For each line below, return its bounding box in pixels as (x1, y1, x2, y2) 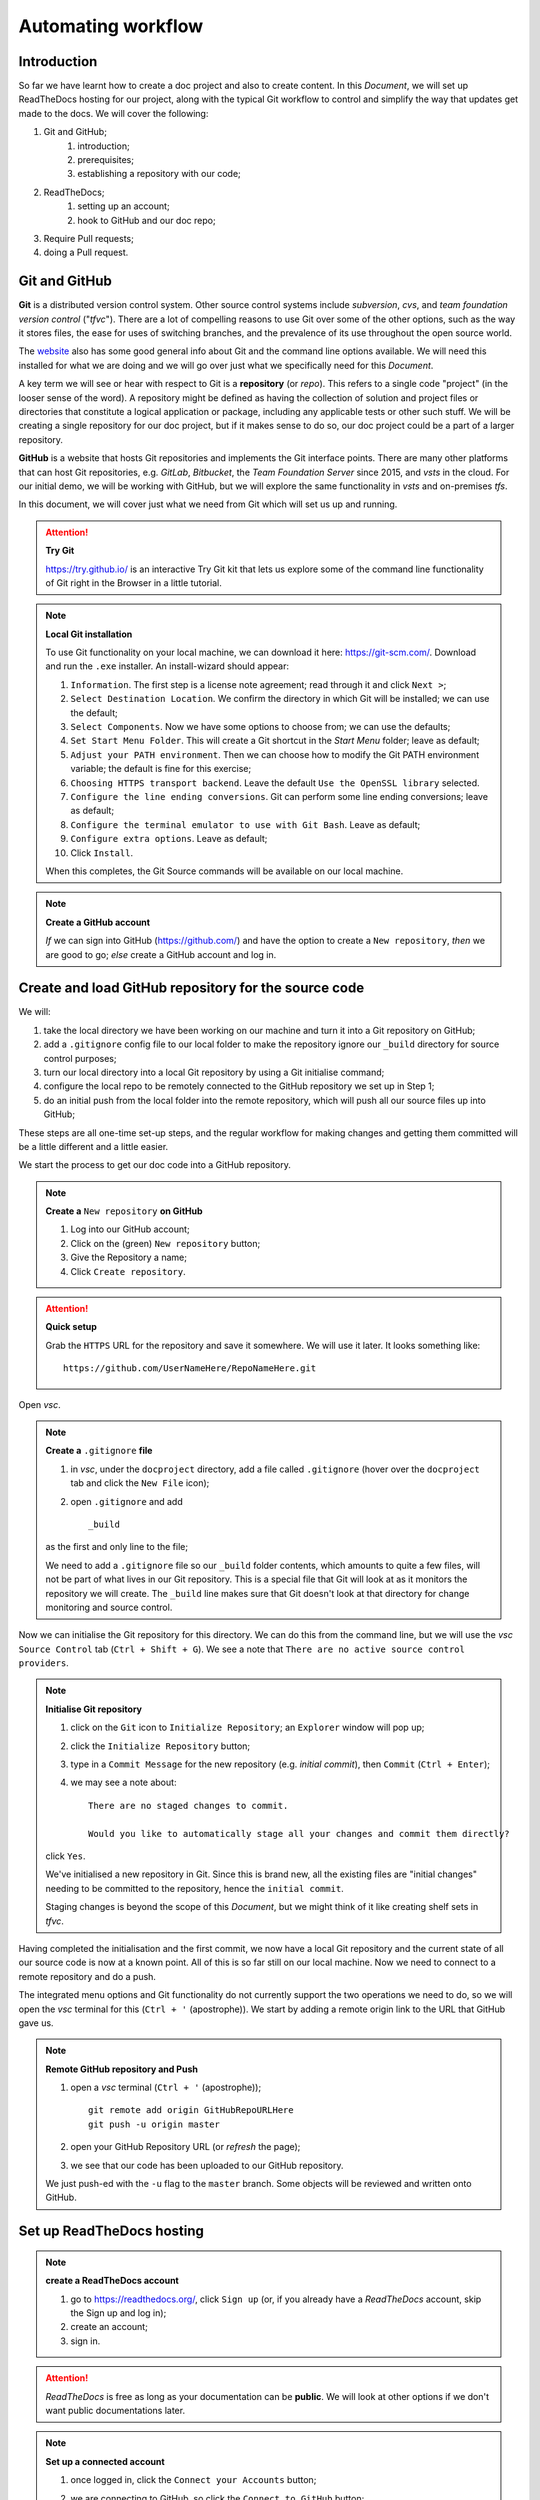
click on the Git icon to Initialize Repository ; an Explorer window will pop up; (70, 1721, 425, 1734)
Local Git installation (45, 628, 133, 640)
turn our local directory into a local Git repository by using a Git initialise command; (43, 1066, 385, 1078)
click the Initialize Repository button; (70, 1740, 251, 1752)
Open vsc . (18, 1398, 61, 1410)
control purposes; (43, 1052, 117, 1064)
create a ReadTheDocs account (45, 2275, 179, 2287)
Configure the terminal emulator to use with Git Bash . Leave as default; (70, 818, 421, 830)
